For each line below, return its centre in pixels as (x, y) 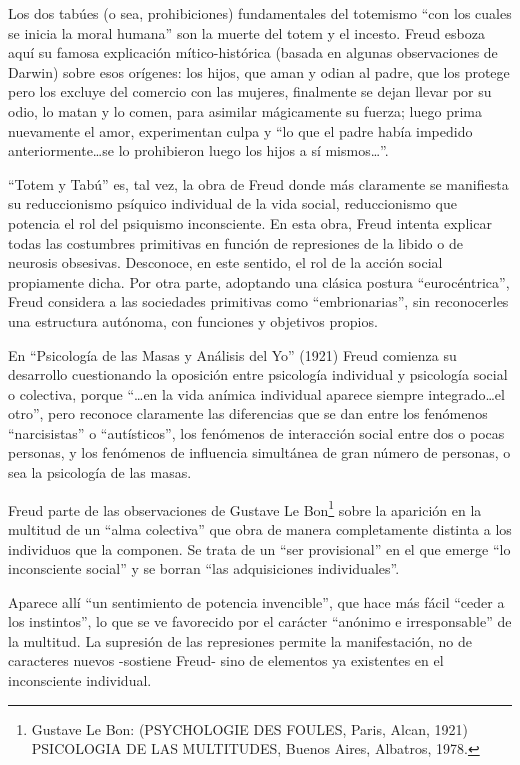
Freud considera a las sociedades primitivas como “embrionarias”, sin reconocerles (258, 301)
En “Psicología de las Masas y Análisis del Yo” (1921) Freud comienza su (232, 354)
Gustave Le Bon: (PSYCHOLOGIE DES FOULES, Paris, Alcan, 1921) (249, 728)
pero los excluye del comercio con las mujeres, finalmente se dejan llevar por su (250, 91)
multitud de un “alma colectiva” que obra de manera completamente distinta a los (260, 528)
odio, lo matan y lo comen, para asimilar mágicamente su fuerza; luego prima (245, 110)
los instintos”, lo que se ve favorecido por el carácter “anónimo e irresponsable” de (260, 621)
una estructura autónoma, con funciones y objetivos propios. (193, 320)
